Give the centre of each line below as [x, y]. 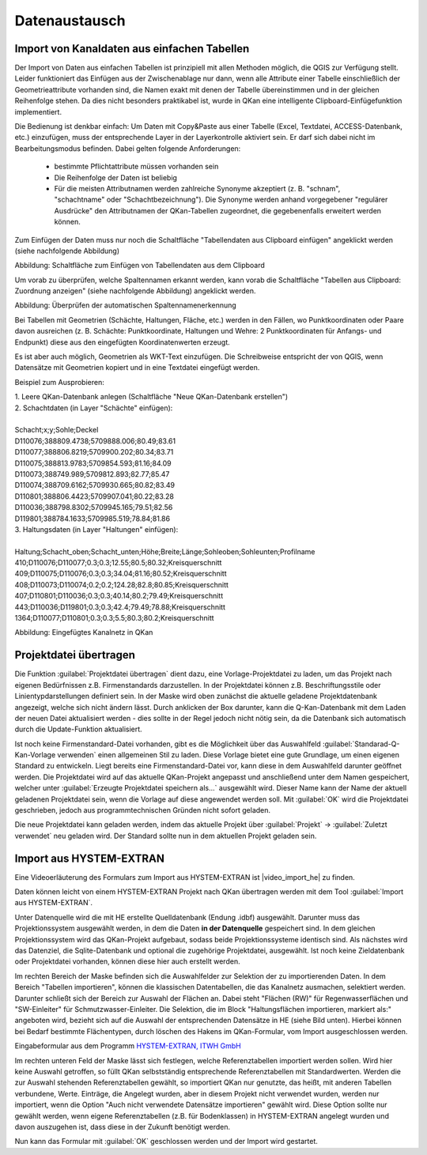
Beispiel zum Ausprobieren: [59, 382]
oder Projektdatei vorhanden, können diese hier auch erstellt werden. [127, 961]
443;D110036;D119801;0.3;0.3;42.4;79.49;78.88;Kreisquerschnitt [120, 607]
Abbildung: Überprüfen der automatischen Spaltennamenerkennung [125, 305]
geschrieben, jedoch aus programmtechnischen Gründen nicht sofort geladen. [143, 810]
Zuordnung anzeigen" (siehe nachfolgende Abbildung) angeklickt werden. [135, 291]
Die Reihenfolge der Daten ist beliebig [116, 177]
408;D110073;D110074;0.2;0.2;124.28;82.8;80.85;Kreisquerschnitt [122, 584]
